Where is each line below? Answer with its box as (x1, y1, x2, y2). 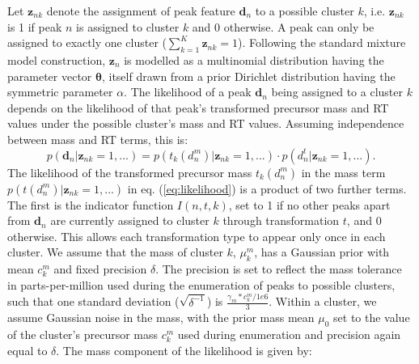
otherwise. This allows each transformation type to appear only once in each (7, 227, 386, 244)
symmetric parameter (7, 83, 113, 100)
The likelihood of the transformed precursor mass (7, 163, 252, 180)
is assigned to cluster (76, 18, 180, 35)
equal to (7, 341, 48, 358)
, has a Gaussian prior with (254, 243, 390, 260)
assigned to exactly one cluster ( (7, 34, 167, 51)
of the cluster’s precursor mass (7, 326, 159, 343)
